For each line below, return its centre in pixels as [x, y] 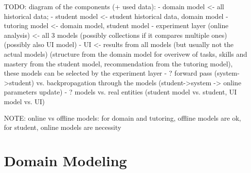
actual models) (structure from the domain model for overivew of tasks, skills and [125, 54]
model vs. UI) [25, 101]
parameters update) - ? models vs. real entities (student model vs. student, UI [120, 92]
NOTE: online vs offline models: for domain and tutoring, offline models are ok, [123, 118]
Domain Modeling [65, 160]
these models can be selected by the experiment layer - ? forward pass [108, 73]
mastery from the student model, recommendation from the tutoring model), [118, 63]
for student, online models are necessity [63, 127]
